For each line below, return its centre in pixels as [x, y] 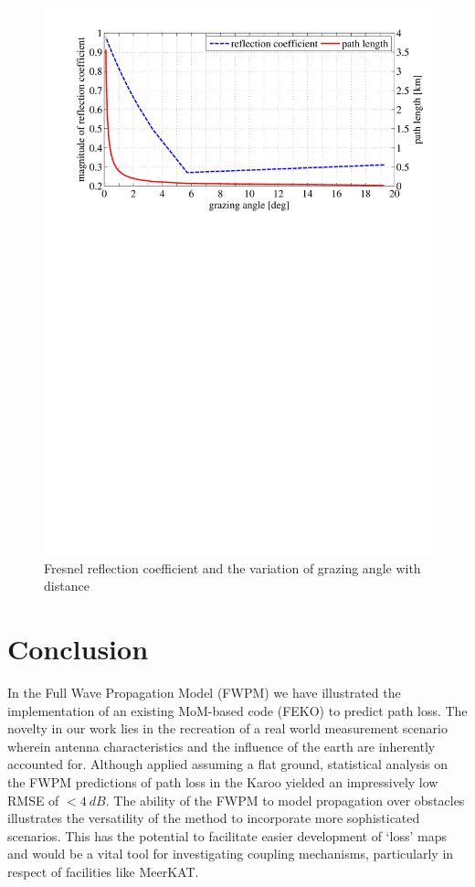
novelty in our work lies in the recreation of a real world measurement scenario [227, 728]
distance [67, 586]
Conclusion [78, 649]
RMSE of [33, 800]
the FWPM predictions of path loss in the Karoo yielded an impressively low [223, 781]
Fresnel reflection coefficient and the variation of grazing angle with [232, 567]
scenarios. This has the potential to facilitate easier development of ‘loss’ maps [227, 835]
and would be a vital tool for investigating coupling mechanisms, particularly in [231, 854]
